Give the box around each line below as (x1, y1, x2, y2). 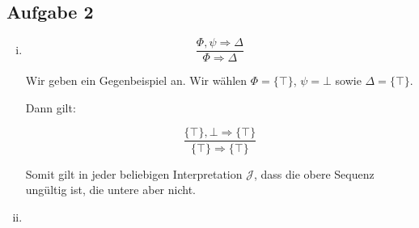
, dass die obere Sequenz (253, 165, 375, 182)
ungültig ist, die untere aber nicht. (25, 181, 196, 198)
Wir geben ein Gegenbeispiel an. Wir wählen (25, 72, 248, 89)
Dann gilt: (25, 99, 76, 116)
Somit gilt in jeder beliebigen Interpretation (25, 165, 243, 182)
